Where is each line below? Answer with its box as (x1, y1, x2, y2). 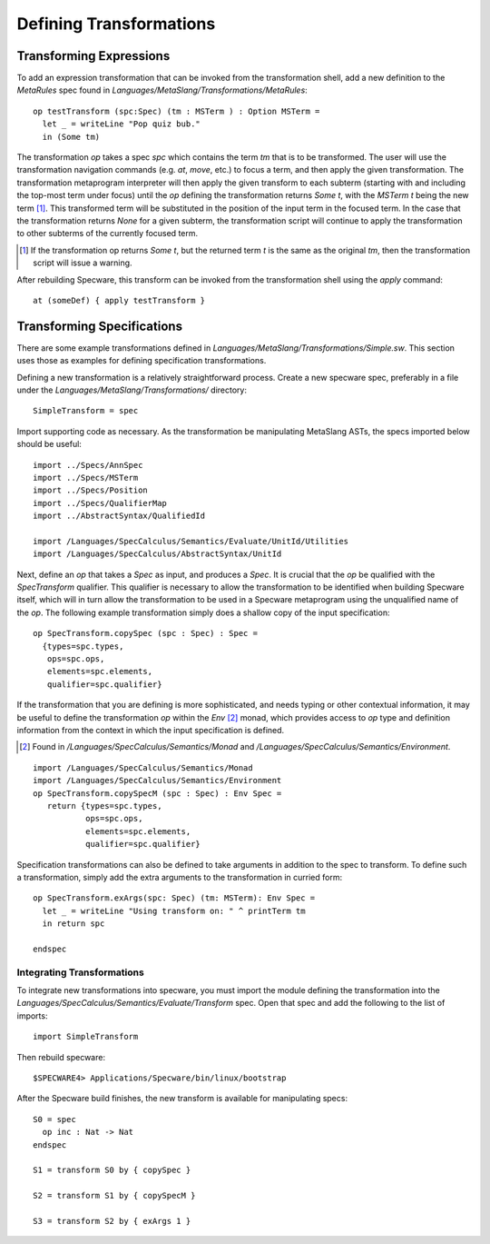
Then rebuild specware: (16, 1051, 106, 1062)
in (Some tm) (42, 132, 101, 142)
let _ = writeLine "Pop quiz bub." (42, 119, 201, 129)
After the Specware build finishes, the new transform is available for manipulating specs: (16, 1093, 348, 1104)
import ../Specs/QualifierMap (33, 498, 168, 508)
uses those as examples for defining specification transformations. (16, 355, 267, 366)
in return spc (42, 919, 105, 929)
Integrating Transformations (16, 966, 144, 979)
